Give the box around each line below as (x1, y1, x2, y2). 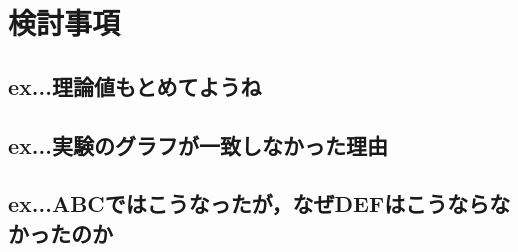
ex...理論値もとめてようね (8, 70, 262, 101)
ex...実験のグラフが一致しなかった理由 (8, 129, 388, 160)
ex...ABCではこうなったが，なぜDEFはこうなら (8, 188, 490, 219)
